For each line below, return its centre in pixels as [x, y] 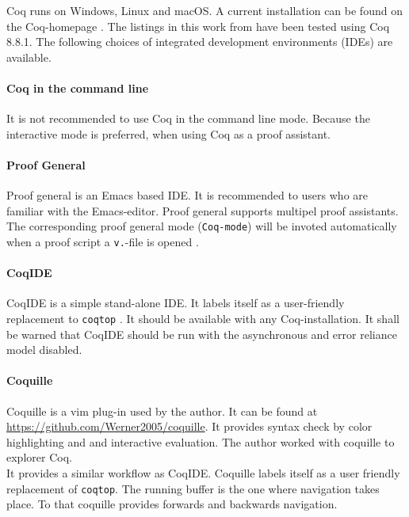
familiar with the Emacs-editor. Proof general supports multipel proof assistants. [203, 210]
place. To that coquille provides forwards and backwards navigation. [172, 504]
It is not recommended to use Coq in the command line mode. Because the [188, 118]
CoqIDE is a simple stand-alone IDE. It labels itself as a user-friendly [176, 303]
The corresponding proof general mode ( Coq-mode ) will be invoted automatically [202, 226]
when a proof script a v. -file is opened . [103, 241]
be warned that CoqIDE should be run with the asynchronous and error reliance [202, 334]
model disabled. [44, 350]
